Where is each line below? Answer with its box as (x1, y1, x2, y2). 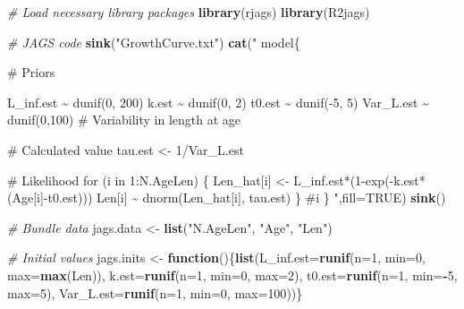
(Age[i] (7, 188, 44, 207)
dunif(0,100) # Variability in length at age (7, 110, 241, 129)
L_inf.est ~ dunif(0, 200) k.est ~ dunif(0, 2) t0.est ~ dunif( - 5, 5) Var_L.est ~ (7, 92, 429, 111)
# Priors (7, 63, 55, 82)
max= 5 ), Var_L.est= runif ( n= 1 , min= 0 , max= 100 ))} (7, 283, 303, 302)
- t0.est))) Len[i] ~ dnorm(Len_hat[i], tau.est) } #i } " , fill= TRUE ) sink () (43, 188, 446, 207)
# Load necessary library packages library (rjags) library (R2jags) (7, 3, 370, 21)
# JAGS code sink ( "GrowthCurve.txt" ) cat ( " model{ (7, 32, 300, 51)
